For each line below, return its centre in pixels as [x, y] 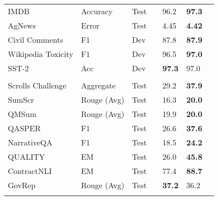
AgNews [22, 25]
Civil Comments [36, 40]
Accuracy [97, 11]
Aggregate [98, 85]
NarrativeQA [30, 142]
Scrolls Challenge [37, 85]
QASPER [24, 128]
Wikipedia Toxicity [41, 54]
